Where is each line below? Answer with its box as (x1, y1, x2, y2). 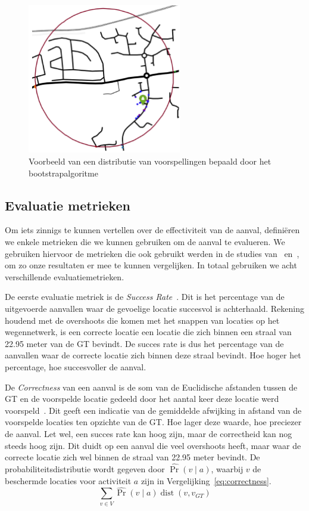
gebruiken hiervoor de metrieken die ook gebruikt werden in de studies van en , (5, 247, 299, 259)
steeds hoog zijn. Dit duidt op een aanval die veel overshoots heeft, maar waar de (5, 439, 301, 451)
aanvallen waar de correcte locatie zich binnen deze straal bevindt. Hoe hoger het (5, 349, 301, 361)
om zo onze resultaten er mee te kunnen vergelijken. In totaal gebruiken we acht (5, 259, 297, 271)
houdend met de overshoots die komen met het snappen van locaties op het (5, 314, 280, 326)
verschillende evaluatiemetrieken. (5, 270, 124, 283)
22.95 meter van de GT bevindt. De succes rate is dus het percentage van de (5, 337, 284, 349)
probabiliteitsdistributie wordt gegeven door (5, 462, 165, 475)
